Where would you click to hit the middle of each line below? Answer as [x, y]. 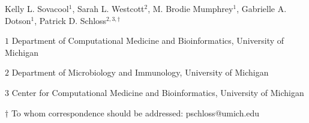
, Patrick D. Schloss [70, 20]
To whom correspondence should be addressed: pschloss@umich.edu [135, 112]
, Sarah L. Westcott [108, 8]
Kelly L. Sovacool [37, 8]
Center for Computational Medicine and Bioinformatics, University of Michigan [158, 92]
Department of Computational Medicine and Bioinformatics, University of [148, 40]
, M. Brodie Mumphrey [190, 8]
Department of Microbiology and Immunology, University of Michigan [140, 72]
